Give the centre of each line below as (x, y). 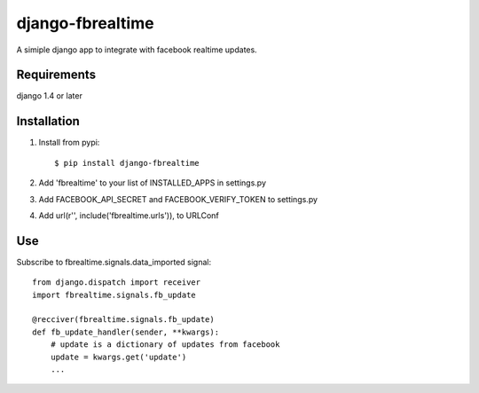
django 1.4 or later (50, 96)
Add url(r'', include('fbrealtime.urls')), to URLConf (129, 215)
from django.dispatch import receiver (117, 283)
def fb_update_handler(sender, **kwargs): (126, 332)
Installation (48, 121)
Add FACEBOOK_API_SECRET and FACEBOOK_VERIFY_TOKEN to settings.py (178, 199)
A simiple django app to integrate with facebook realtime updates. (137, 50)
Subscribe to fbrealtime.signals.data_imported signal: (114, 262)
